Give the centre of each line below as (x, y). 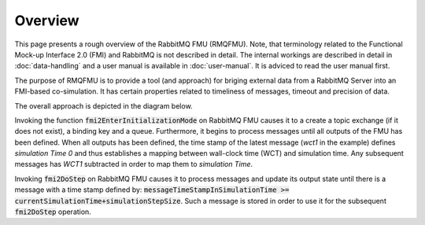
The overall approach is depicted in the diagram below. (103, 105)
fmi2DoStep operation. (53, 212)
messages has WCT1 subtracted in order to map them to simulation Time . (134, 164)
